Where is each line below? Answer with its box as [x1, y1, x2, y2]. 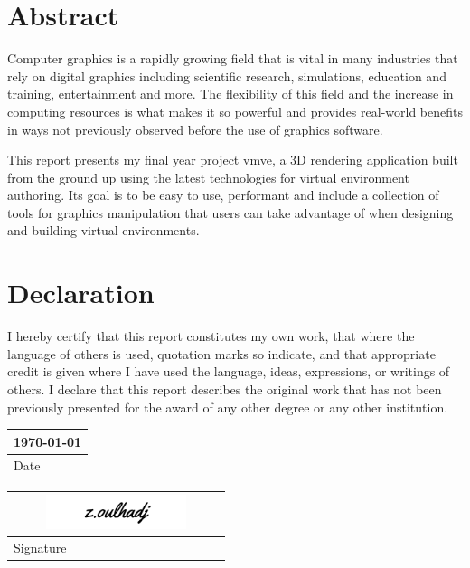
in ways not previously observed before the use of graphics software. [7, 119, 383, 138]
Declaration [7, 274, 155, 311]
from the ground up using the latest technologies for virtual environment [7, 167, 409, 186]
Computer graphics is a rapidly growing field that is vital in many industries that [7, 49, 458, 68]
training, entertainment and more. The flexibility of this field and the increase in [7, 84, 454, 103]
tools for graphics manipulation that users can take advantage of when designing [7, 203, 454, 222]
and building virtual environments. [7, 221, 200, 240]
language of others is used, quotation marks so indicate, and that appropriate [7, 344, 436, 363]
